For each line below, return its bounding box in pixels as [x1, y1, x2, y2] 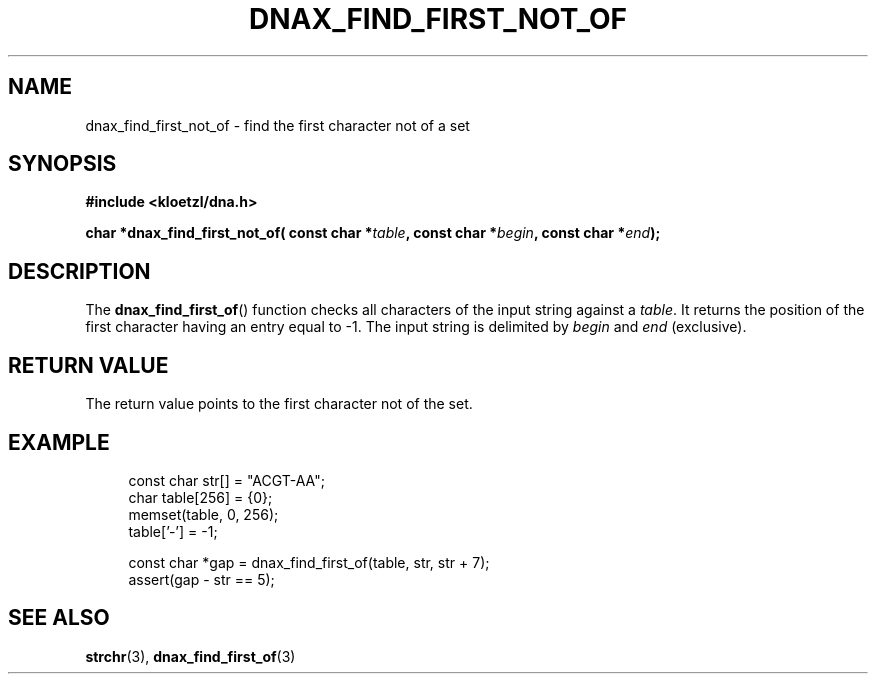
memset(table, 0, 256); [128, 505, 279, 523]
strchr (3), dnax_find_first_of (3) [85, 647, 296, 665]
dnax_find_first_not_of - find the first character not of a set [85, 116, 470, 134]
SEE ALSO [8, 605, 110, 631]
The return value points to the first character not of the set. [85, 395, 473, 413]
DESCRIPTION [8, 258, 151, 284]
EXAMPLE [8, 429, 110, 455]
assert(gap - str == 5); [128, 570, 275, 588]
